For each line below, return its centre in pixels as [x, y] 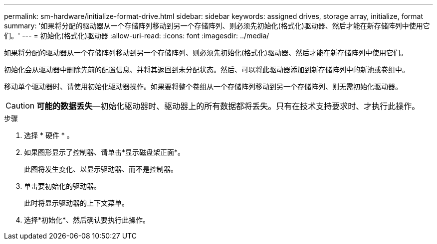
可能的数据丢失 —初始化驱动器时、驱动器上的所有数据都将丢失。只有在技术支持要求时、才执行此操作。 [228, 106]
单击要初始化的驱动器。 [62, 186]
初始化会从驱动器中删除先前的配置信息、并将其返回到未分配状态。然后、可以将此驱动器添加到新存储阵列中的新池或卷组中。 [207, 69]
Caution [20, 106]
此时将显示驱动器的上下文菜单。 [76, 203]
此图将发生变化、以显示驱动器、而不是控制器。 [101, 169]
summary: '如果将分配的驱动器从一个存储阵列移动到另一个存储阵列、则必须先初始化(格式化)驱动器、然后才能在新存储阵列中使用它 [217, 26]
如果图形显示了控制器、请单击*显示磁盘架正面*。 [105, 152]
